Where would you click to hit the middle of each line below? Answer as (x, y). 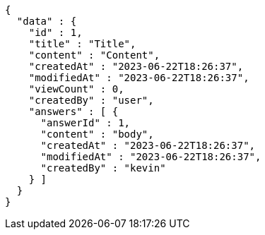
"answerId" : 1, (86, 123)
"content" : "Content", (94, 55)
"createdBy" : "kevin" (103, 168)
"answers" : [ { (73, 112)
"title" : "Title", (82, 44)
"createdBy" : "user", (91, 100)
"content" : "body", (97, 134)
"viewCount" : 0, (76, 89)
